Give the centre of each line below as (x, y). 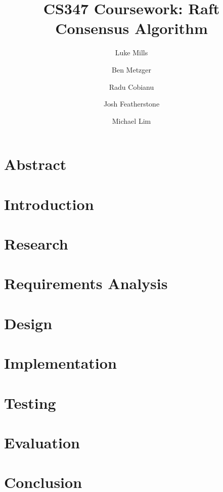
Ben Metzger (131, 69)
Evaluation (42, 442)
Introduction (49, 204)
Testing (30, 402)
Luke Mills (131, 52)
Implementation (60, 363)
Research (36, 244)
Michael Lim (131, 120)
